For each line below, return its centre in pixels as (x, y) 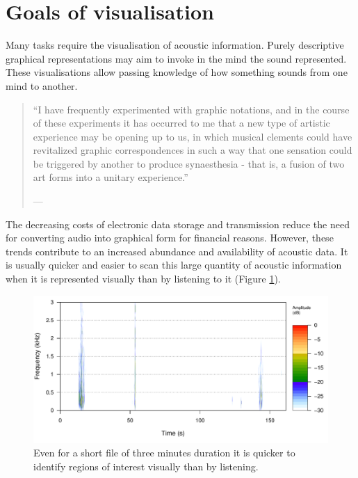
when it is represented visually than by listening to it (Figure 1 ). (143, 279)
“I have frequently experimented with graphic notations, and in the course (191, 109)
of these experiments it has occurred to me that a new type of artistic (181, 123)
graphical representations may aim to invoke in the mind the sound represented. (176, 58)
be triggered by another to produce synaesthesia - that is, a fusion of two (189, 163)
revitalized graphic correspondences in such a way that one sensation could (193, 150)
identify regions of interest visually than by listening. (146, 466)
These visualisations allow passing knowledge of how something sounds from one (177, 72)
